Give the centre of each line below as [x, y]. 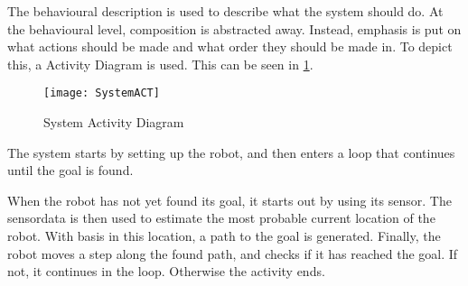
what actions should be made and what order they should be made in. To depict [230, 46]
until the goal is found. [70, 170]
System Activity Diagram [114, 122]
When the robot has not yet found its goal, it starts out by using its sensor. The [229, 200]
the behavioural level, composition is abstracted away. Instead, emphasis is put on [234, 28]
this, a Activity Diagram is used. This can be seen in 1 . [160, 64]
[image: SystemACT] [102, 93]
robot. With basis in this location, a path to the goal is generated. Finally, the [224, 235]
